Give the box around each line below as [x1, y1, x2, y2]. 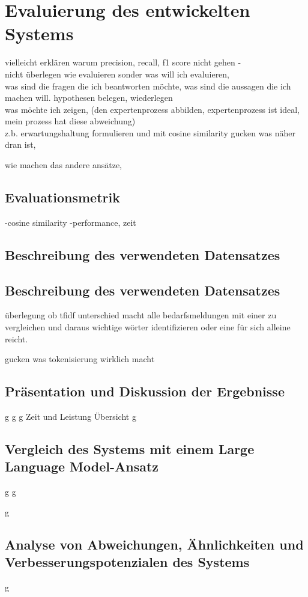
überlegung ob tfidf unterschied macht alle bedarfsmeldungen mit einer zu [5, 309, 277, 321]
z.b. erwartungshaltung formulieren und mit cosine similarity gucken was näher [5, 126, 295, 139]
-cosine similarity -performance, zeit [5, 216, 136, 228]
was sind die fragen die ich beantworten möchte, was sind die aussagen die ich [5, 79, 291, 92]
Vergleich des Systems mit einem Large [5, 440, 255, 458]
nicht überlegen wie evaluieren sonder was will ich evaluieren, [5, 67, 230, 80]
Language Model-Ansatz [5, 457, 159, 476]
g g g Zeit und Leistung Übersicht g [5, 410, 136, 423]
